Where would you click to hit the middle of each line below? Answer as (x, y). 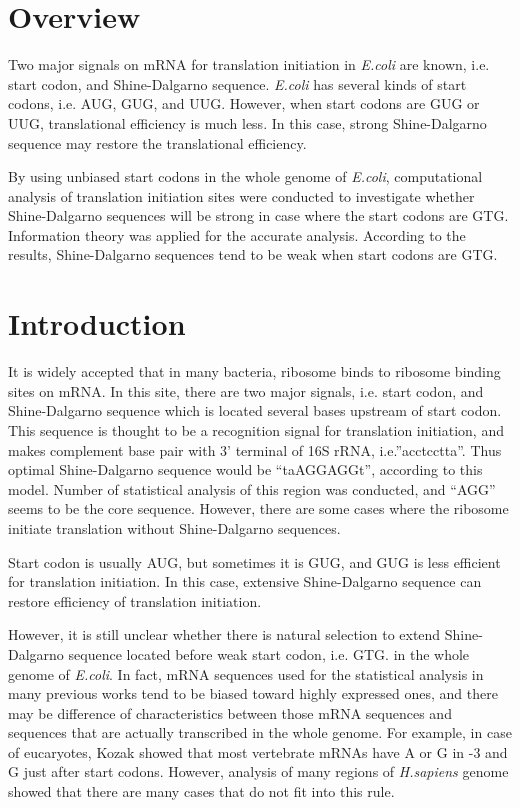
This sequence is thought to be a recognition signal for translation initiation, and (256, 429)
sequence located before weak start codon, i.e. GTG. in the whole (269, 653)
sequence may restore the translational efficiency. (157, 142)
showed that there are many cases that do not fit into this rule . (201, 791)
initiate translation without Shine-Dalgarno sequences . (174, 527)
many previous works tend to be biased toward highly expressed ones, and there (253, 693)
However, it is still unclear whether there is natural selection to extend (224, 634)
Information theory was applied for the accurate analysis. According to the (237, 234)
